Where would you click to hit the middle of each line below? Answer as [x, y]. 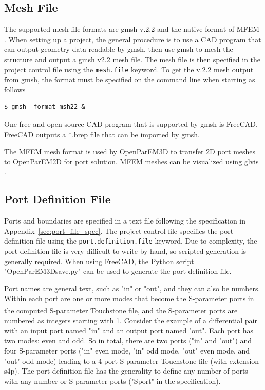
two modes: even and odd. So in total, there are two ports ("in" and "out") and [128, 340]
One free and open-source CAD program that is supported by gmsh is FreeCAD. [131, 124]
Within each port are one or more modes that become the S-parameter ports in [129, 298]
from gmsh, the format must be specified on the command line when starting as [130, 79]
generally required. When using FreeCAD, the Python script [99, 261]
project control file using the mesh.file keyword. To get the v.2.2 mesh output [129, 69]
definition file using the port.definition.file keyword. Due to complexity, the [131, 241]
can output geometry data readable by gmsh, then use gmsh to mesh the [119, 49]
